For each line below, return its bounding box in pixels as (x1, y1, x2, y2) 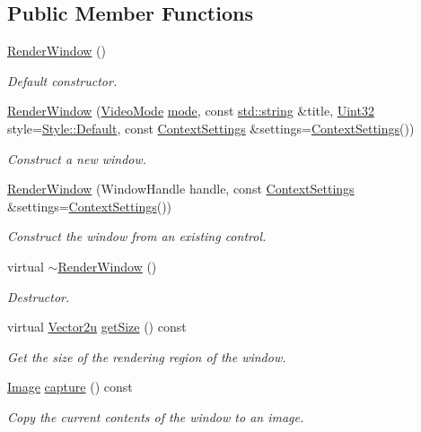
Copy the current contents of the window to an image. (7, 407, 304, 426)
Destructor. (7, 287, 70, 306)
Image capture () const (7, 377, 133, 396)
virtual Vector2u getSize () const (7, 317, 187, 336)
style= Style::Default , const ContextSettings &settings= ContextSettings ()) (7, 118, 415, 137)
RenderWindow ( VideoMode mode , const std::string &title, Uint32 (7, 101, 374, 120)
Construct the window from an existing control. (7, 227, 267, 246)
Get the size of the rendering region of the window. (7, 347, 286, 366)
